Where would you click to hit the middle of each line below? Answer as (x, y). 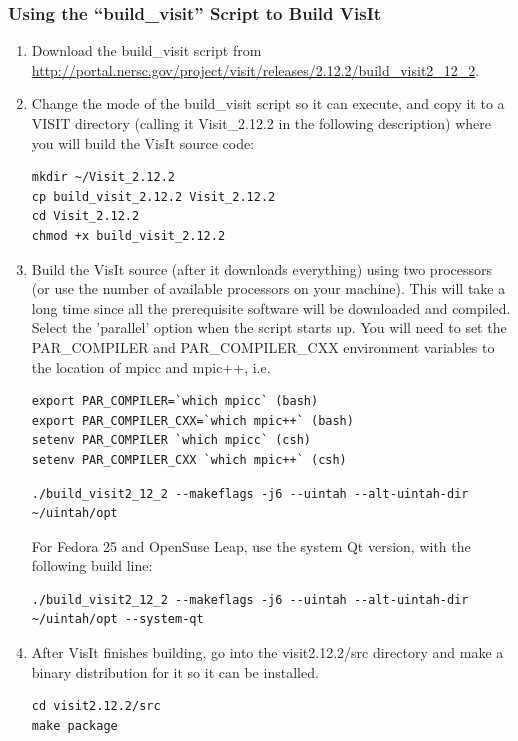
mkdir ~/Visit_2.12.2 (103, 177)
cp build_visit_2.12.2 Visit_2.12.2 (153, 196)
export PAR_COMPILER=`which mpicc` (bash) (175, 401)
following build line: (92, 565)
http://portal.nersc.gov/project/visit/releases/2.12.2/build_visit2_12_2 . (255, 69)
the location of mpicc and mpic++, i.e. (151, 366)
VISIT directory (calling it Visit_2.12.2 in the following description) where (261, 123)
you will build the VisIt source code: (143, 142)
